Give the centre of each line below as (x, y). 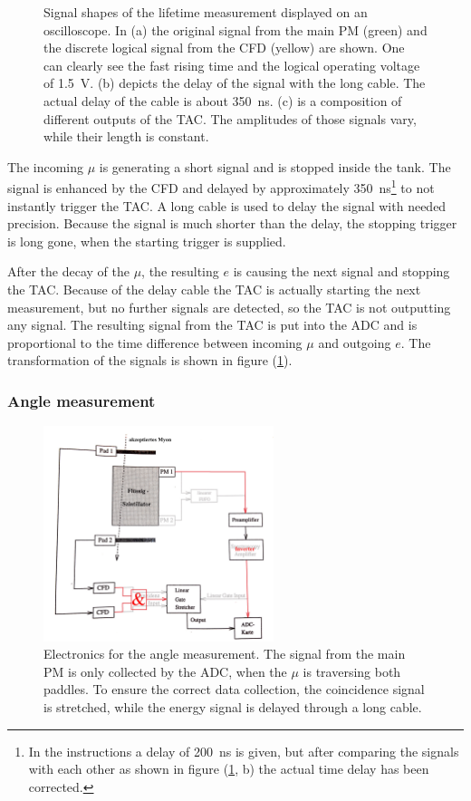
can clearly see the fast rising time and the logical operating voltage (232, 65)
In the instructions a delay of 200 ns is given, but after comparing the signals (244, 751)
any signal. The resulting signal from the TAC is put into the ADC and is (212, 325)
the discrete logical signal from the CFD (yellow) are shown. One (224, 48)
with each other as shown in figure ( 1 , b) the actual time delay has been (229, 769)
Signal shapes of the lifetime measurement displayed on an (206, 12)
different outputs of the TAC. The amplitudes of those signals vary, (230, 118)
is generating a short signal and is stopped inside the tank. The (275, 166)
